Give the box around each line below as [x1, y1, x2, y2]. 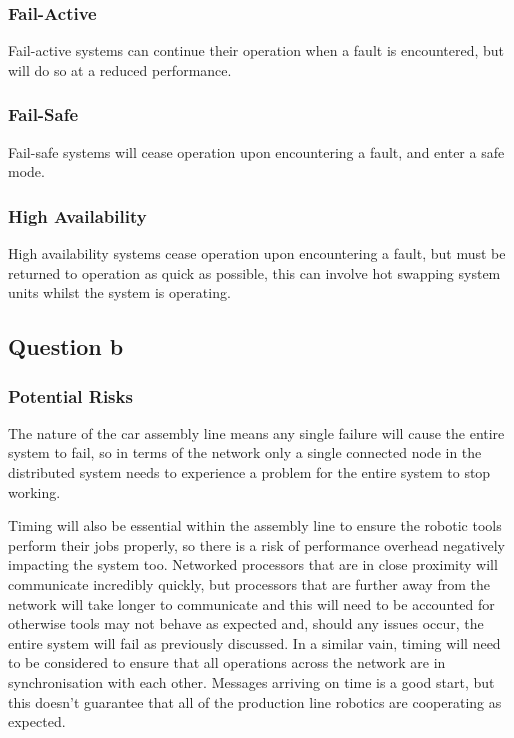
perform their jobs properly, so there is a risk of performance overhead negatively [8, 534, 505, 555]
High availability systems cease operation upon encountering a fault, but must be [8, 243, 506, 264]
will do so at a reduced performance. [8, 59, 232, 80]
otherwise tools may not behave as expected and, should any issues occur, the [8, 613, 484, 634]
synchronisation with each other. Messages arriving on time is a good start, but [8, 671, 495, 692]
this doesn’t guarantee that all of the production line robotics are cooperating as [8, 691, 502, 712]
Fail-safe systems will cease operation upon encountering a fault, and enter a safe [8, 141, 505, 162]
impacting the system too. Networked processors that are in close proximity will [8, 554, 498, 575]
